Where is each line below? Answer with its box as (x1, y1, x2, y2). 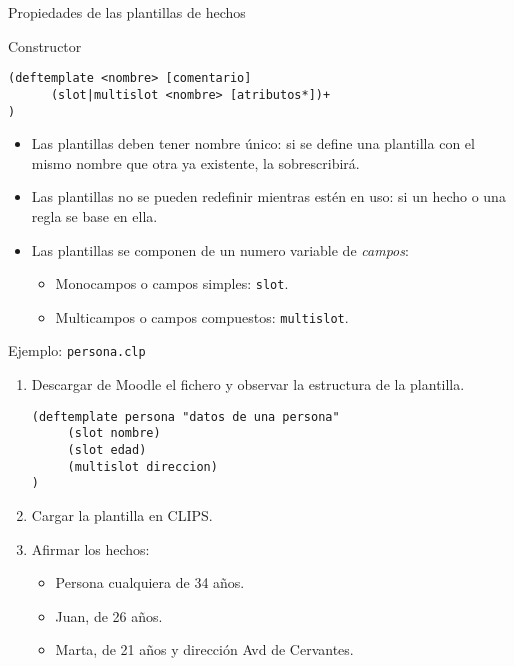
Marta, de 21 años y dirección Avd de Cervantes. (55, 639, 354, 660)
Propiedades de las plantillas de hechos (8, 2, 246, 22)
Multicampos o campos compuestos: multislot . (55, 306, 349, 327)
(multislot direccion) (67, 459, 218, 474)
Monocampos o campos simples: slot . (55, 273, 289, 294)
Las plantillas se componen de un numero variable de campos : (31, 239, 409, 260)
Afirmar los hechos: (31, 538, 150, 559)
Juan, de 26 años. (55, 605, 163, 626)
